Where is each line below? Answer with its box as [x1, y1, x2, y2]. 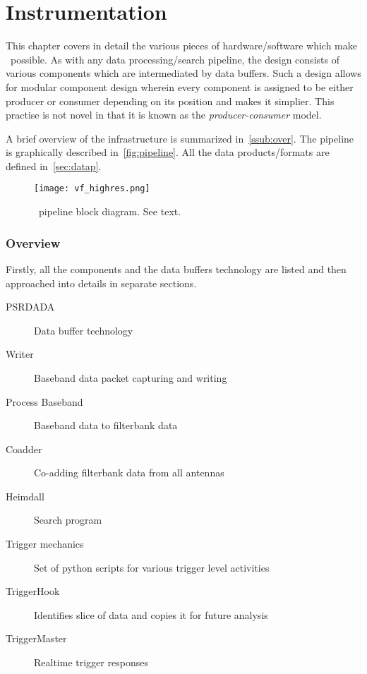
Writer [6, 347, 34, 361]
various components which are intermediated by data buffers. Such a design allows [6, 66, 361, 80]
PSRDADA [6, 299, 55, 314]
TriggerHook [6, 584, 60, 598]
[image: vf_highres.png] [34, 183, 150, 194]
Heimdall [6, 488, 44, 503]
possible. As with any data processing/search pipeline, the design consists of [10, 52, 339, 66]
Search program [34, 512, 102, 527]
